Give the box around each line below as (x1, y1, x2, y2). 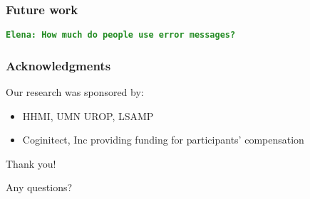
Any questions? (6, 180, 73, 195)
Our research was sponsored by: (6, 85, 144, 99)
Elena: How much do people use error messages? (6, 30, 236, 41)
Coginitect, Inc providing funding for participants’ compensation (22, 132, 304, 147)
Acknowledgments (6, 56, 111, 74)
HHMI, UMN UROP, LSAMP (22, 108, 154, 123)
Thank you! (6, 156, 56, 171)
